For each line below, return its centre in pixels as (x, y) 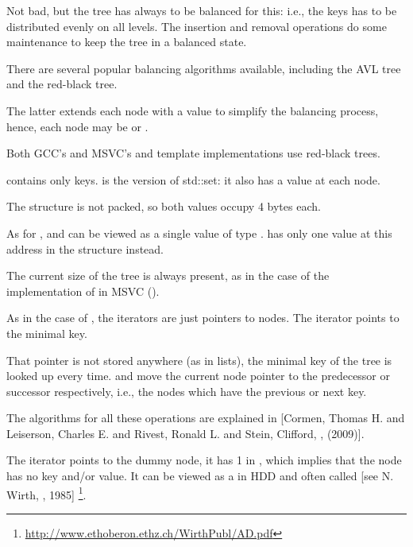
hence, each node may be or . (77, 126)
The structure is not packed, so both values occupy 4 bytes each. (164, 206)
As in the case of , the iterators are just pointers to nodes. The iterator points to (203, 318)
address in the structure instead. (85, 248)
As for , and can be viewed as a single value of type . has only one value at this (199, 233)
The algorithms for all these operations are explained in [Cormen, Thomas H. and (206, 418)
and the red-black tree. (62, 84)
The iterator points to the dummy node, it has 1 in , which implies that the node (204, 460)
